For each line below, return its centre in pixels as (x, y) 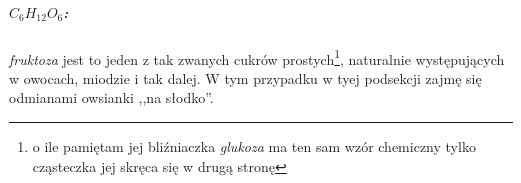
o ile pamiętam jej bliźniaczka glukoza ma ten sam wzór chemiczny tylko (254, 146)
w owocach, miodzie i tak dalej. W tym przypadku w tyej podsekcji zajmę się (245, 77)
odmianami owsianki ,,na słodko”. (111, 97)
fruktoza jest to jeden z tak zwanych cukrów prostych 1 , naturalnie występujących (257, 57)
